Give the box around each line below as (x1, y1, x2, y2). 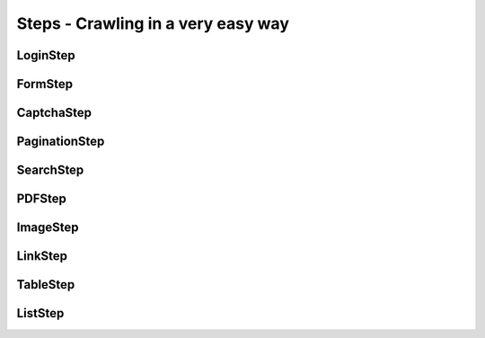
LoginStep (16, 48, 75, 63)
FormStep (16, 76, 74, 92)
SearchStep (16, 163, 84, 178)
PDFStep (16, 191, 67, 207)
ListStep (16, 306, 65, 321)
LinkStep (16, 248, 67, 264)
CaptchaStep (16, 105, 93, 120)
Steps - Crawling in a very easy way (16, 13, 289, 33)
